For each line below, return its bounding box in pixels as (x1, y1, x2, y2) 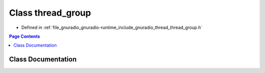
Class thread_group (9, 7, 91, 18)
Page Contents (9, 33, 40, 39)
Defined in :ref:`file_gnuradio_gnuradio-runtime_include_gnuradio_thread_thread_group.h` (21, 24, 203, 30)
